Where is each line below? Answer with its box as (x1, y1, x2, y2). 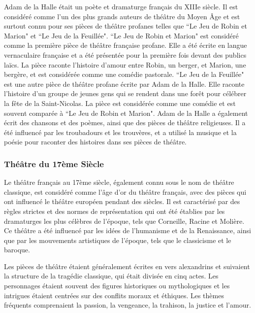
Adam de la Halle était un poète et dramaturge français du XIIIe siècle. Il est (4, 1, 238, 11)
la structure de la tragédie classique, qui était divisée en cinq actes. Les (4, 271, 219, 281)
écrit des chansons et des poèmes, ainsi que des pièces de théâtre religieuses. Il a (4, 117, 246, 128)
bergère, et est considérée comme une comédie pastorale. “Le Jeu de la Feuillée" (4, 69, 244, 79)
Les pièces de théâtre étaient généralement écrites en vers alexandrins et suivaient (4, 261, 250, 271)
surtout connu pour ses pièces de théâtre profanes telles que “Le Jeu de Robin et (4, 21, 247, 31)
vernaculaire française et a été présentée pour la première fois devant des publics (4, 49, 247, 60)
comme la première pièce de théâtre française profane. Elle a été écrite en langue (4, 40, 247, 50)
